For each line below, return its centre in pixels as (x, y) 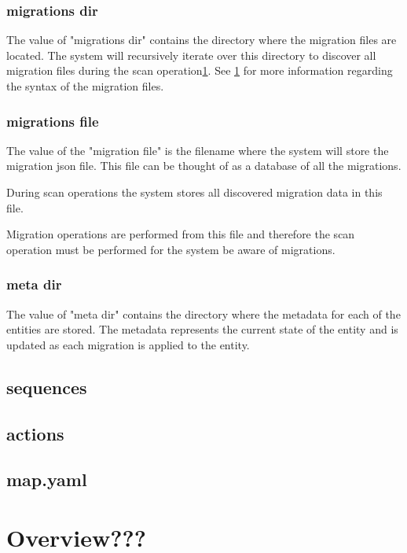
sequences (47, 387)
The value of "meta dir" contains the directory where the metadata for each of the (203, 313)
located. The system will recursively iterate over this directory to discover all (191, 55)
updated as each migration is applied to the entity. (128, 344)
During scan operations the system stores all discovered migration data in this (194, 192)
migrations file (53, 121)
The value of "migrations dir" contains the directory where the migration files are (202, 40)
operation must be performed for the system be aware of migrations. (171, 249)
